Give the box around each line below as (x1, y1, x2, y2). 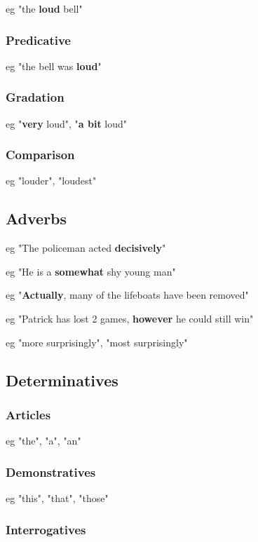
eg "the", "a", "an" (6, 433, 81, 448)
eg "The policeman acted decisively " (6, 240, 166, 255)
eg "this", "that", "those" (6, 491, 109, 506)
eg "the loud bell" (6, 1, 83, 15)
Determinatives (6, 369, 118, 391)
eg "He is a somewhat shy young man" (6, 264, 176, 278)
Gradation (6, 88, 64, 106)
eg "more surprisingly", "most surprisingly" (6, 334, 188, 349)
